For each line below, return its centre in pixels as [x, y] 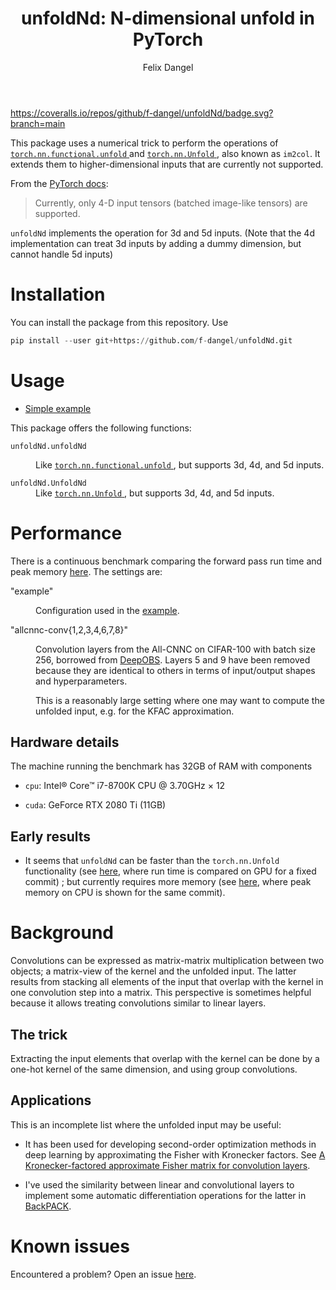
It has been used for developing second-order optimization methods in [170, 1144]
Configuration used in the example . [107, 610]
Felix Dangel [168, 67]
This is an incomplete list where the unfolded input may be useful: [146, 1124]
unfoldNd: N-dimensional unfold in [168, 18]
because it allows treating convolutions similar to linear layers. [138, 1003]
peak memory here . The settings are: [86, 571]
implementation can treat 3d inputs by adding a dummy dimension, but [156, 243]
